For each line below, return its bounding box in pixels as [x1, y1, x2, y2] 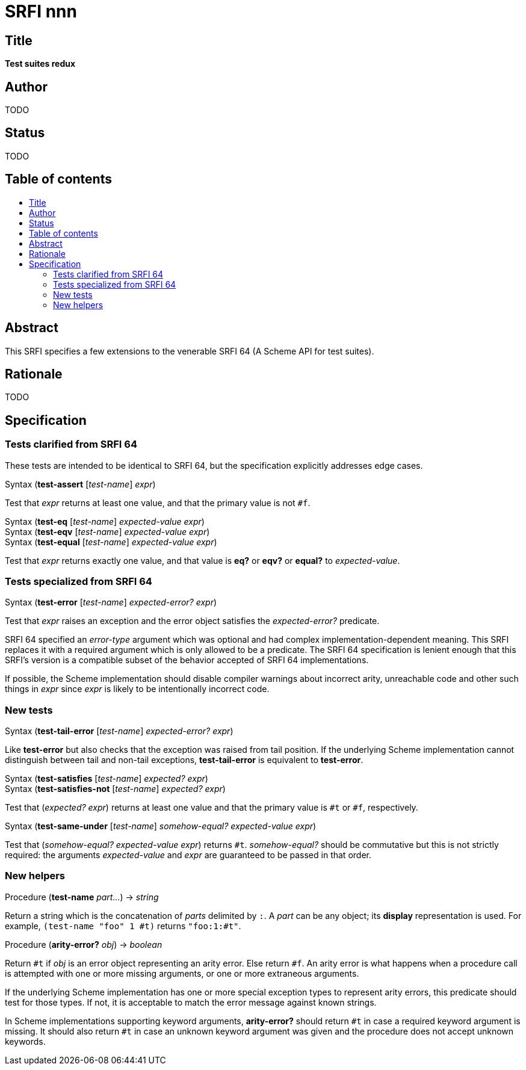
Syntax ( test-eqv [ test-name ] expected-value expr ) [5, 526, 210, 537]
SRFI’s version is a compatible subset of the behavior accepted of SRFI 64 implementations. [5, 655, 369, 666]
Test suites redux [5, 58, 76, 69]
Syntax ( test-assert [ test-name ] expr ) [5, 478, 156, 489]
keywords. [5, 1036, 46, 1047]
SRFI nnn [5, 1, 77, 22]
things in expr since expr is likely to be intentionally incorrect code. [5, 684, 270, 694]
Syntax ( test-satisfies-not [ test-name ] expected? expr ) [5, 784, 226, 794]
